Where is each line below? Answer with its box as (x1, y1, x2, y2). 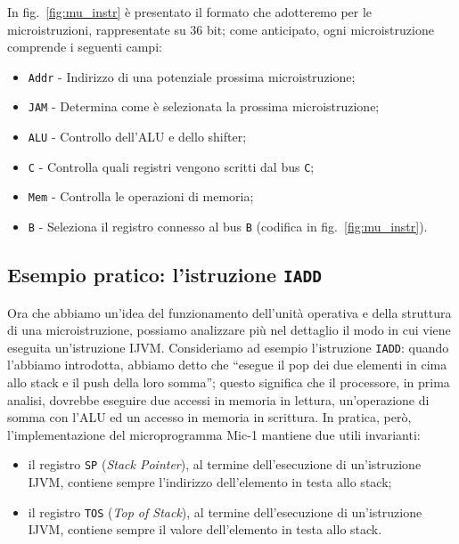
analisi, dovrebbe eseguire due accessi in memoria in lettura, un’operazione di (7, 390, 430, 409)
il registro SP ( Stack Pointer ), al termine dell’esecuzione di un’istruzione (28, 455, 422, 474)
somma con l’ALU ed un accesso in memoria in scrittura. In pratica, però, (7, 408, 412, 426)
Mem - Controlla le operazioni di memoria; (28, 187, 254, 206)
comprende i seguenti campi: (7, 37, 162, 56)
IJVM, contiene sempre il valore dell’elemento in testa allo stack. (28, 520, 382, 539)
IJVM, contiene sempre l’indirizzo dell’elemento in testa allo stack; (28, 472, 392, 491)
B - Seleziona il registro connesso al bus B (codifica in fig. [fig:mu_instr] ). (28, 217, 428, 236)
